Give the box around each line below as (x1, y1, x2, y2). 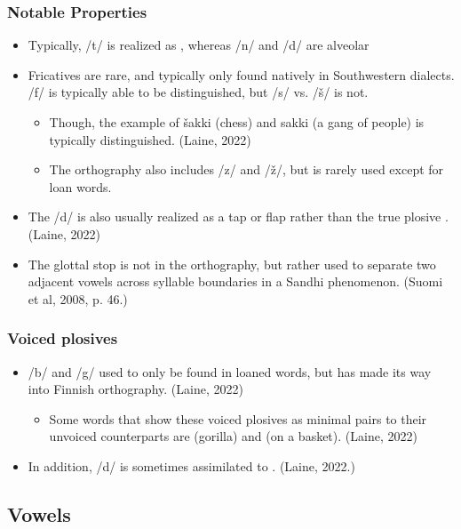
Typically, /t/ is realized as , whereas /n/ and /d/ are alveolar (28, 36, 370, 54)
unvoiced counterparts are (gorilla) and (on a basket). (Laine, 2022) (49, 427, 417, 445)
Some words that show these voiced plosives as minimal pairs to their (49, 409, 427, 428)
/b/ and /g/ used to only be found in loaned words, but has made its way (28, 362, 432, 381)
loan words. (49, 177, 112, 196)
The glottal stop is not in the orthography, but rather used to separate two (28, 254, 436, 273)
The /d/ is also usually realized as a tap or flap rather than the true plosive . (28, 207, 449, 226)
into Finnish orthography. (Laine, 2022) (28, 380, 243, 398)
